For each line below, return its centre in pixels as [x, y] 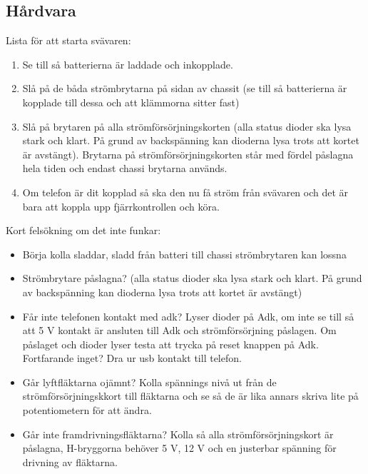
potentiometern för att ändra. [87, 410]
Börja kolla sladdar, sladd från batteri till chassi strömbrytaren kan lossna [184, 254]
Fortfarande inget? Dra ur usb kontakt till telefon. [132, 358]
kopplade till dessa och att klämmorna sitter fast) [131, 102]
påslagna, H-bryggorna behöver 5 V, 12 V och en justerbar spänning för [179, 448]
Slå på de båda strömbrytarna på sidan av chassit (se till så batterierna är [185, 88]
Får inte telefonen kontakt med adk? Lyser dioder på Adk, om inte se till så [188, 316]
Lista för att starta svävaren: [68, 40]
